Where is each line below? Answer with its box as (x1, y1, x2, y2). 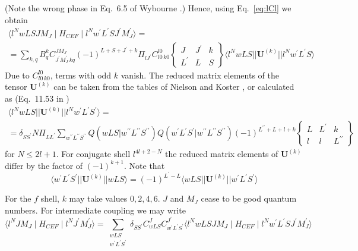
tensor (5, 80, 27, 93)
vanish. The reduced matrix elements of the (121, 68, 279, 81)
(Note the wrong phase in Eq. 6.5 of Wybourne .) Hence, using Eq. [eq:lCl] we (5, 2, 292, 14)
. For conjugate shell (56, 148, 131, 160)
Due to (5, 68, 30, 81)
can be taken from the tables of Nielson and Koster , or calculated (53, 80, 294, 93)
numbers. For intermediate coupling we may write (5, 203, 186, 216)
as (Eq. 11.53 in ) (5, 92, 69, 104)
